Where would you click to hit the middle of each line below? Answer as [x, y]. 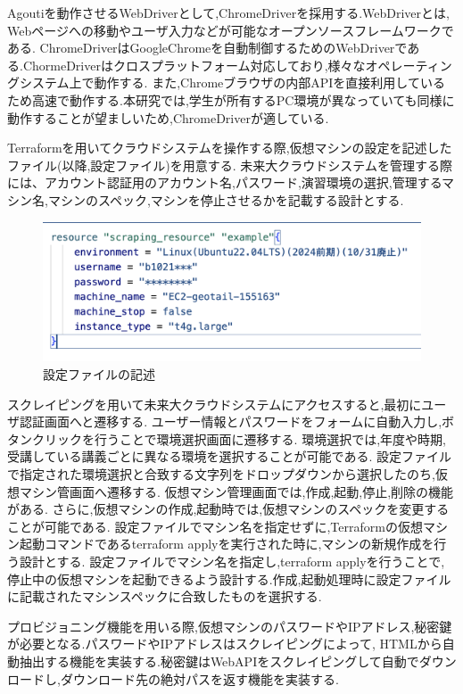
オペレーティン [409, 65]
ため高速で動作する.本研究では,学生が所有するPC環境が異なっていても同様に [231, 99]
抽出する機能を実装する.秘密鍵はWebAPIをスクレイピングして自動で [219, 661]
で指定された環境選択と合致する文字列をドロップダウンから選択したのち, [221, 474]
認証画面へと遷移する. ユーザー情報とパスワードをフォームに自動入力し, [231, 421]
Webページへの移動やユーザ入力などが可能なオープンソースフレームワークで [231, 30]
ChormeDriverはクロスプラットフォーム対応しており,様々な [194, 65]
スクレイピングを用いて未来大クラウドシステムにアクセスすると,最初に [215, 404]
